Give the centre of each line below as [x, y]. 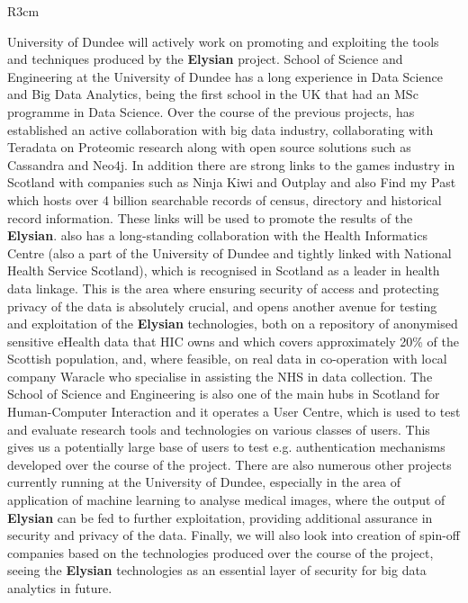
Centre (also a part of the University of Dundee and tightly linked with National [229, 252]
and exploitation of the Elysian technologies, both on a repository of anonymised [233, 324]
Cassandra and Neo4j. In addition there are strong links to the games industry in [231, 164]
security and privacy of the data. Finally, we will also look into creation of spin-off [234, 535]
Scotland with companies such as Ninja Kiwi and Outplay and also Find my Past [232, 182]
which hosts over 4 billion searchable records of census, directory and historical [225, 199]
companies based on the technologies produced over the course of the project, [220, 552]
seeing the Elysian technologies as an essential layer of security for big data [217, 570]
